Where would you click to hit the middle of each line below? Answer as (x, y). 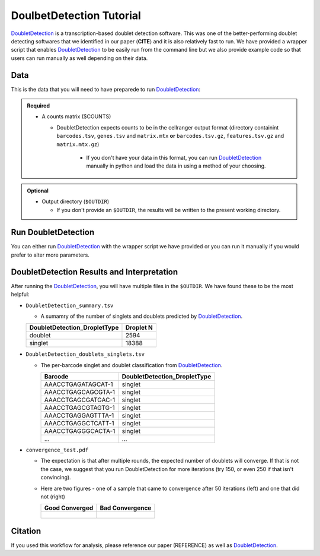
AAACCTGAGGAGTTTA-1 (79, 416)
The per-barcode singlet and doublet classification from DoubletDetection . (132, 365)
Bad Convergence (126, 508)
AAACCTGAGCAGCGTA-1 (80, 392)
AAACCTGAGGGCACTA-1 (80, 431)
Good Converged (69, 508)
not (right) (53, 497)
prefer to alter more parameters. (50, 255)
